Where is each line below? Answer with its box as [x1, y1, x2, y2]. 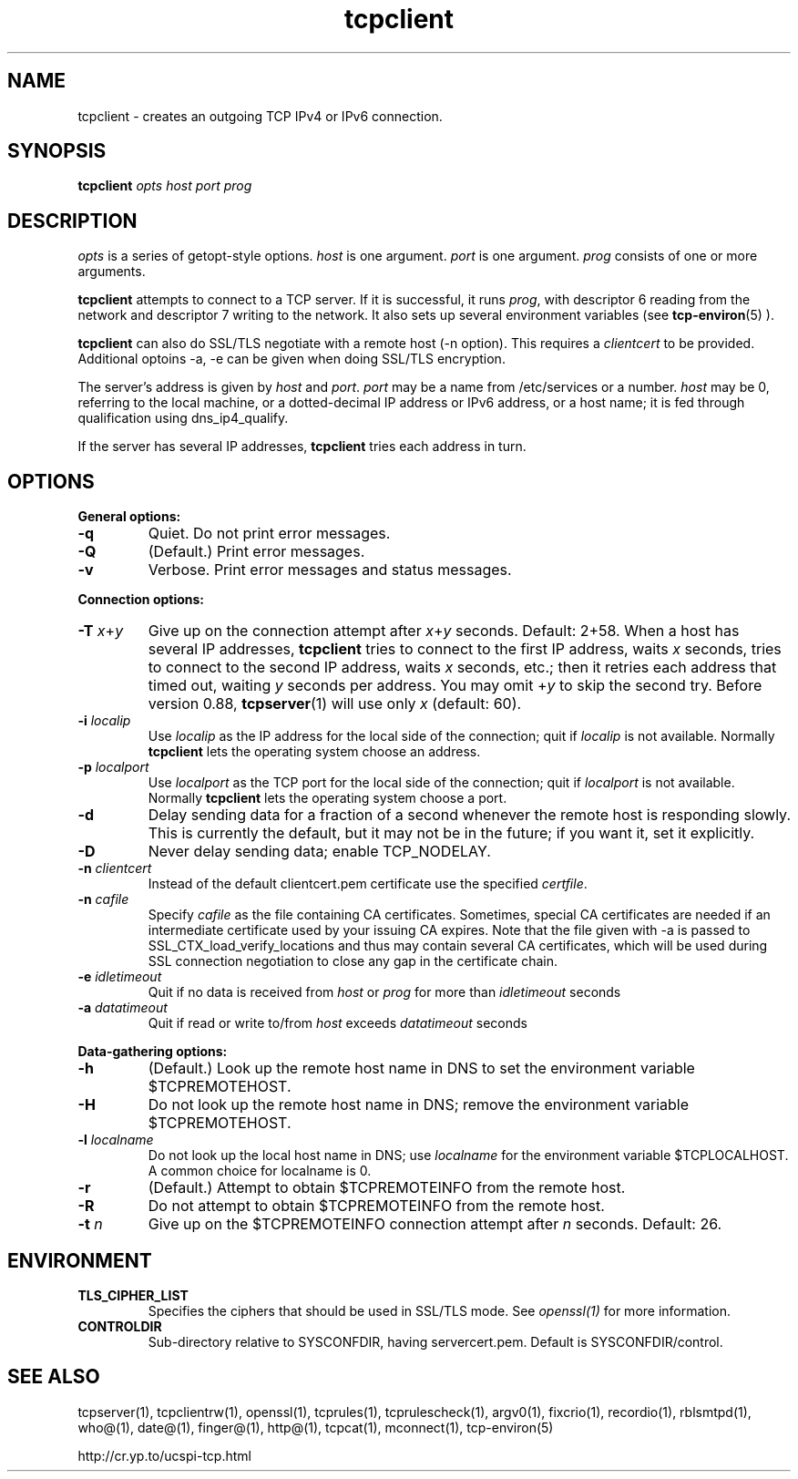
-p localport [77, 759, 149, 775]
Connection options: [77, 591, 205, 608]
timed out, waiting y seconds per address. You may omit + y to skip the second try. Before [148, 676, 762, 695]
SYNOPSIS [7, 139, 107, 163]
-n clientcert [77, 860, 152, 877]
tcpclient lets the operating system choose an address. [148, 744, 481, 760]
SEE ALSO [7, 1365, 100, 1389]
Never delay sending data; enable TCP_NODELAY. [148, 842, 491, 861]
